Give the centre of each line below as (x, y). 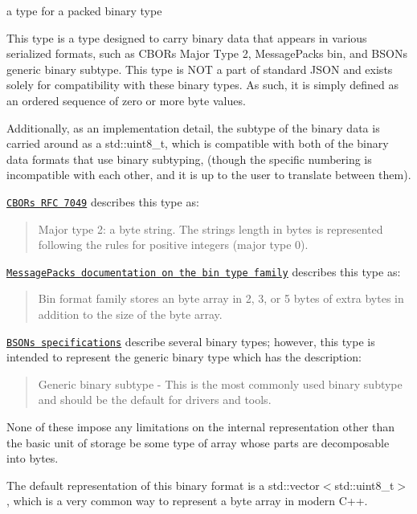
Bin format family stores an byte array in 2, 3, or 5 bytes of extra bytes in (221, 298)
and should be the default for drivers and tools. (155, 400)
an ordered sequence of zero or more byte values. (126, 100)
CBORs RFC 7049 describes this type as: (103, 201)
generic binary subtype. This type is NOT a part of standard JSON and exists (200, 69)
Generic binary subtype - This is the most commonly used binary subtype (220, 383)
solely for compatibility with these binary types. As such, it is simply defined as (202, 85)
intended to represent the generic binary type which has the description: (184, 357)
